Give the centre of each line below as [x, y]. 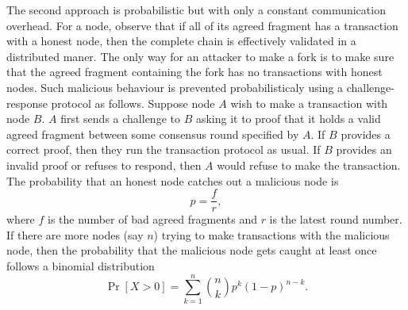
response [27, 103]
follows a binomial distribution [81, 265]
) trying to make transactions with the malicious [271, 234]
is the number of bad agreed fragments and [152, 219]
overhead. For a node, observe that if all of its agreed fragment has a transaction [202, 25]
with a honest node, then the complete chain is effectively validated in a [181, 41]
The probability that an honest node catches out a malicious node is [173, 180]
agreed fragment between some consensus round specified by [153, 134]
